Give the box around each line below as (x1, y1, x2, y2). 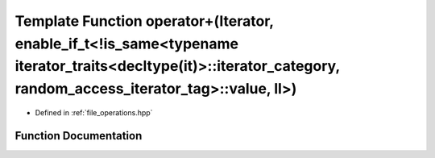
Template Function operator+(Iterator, (14, 12, 274, 30)
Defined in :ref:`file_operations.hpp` (35, 107, 153, 117)
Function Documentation (14, 129, 143, 143)
